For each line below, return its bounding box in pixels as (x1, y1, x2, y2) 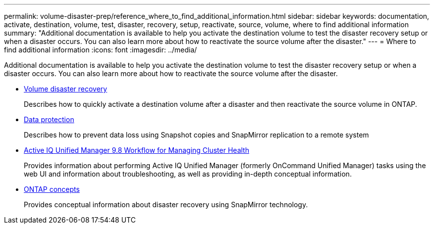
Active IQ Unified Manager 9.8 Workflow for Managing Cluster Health (24, 146, 249, 154)
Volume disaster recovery (24, 85, 108, 93)
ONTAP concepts (24, 185, 80, 193)
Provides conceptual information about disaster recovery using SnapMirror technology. (24, 200, 308, 209)
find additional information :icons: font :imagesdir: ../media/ (4, 46, 197, 54)
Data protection (24, 115, 74, 124)
